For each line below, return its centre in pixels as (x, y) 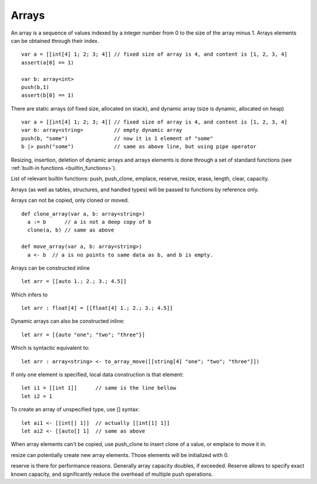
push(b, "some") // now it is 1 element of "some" (117, 138)
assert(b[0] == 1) (48, 96)
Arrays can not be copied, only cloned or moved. (70, 200)
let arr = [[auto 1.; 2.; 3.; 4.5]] (74, 282)
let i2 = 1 (37, 396)
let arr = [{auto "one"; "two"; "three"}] (83, 335)
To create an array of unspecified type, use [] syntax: (75, 410)
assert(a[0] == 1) (48, 62)
